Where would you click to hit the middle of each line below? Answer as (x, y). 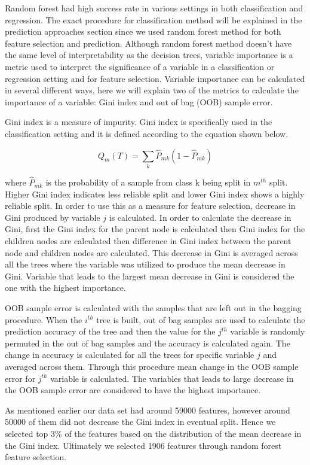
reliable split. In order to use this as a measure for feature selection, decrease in (150, 206)
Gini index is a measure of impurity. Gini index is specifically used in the (139, 122)
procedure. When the (44, 319)
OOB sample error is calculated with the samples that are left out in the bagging (153, 308)
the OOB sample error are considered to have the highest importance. (133, 390)
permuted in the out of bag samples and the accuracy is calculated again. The (148, 343)
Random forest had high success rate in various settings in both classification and (154, 8)
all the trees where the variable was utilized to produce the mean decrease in (145, 264)
